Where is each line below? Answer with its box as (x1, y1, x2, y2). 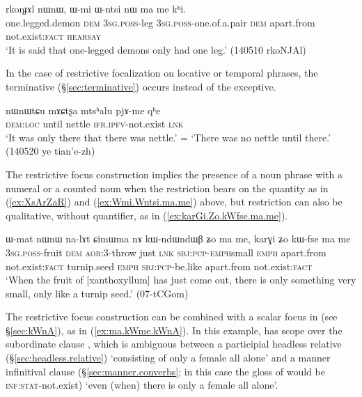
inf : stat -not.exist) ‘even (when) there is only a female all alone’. (6, 377, 278, 392)
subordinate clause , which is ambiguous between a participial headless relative (6, 336, 342, 351)
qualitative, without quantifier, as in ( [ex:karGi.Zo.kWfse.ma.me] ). (6, 208, 288, 222)
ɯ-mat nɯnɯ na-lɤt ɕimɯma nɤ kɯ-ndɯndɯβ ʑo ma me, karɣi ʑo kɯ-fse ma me (6, 231, 351, 246)
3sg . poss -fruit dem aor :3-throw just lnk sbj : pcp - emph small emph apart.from (6, 244, 326, 259)
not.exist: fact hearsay (6, 29, 102, 43)
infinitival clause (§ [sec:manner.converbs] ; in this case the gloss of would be (6, 364, 325, 378)
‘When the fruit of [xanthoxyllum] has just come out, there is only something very (6, 272, 356, 287)
